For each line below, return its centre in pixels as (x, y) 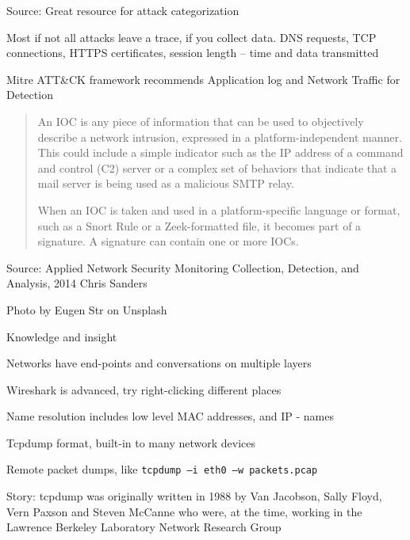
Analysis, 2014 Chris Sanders (77, 283)
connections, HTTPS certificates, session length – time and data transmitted (193, 53)
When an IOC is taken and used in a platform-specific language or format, (219, 209)
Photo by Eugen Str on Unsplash (87, 309)
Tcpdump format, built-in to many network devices (131, 442)
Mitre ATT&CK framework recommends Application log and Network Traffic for (203, 79)
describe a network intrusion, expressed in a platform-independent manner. (220, 137)
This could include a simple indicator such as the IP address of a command (220, 152)
